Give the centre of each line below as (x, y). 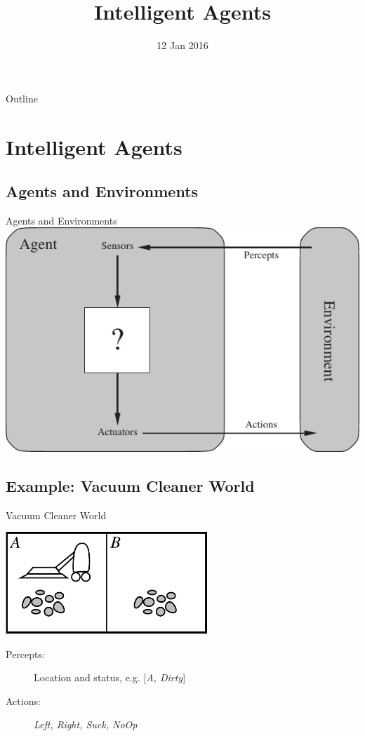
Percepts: (25, 654)
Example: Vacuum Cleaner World (130, 485)
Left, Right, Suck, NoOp (86, 724)
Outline (22, 98)
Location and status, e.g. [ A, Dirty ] (110, 677)
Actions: (23, 701)
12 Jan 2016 (182, 45)
